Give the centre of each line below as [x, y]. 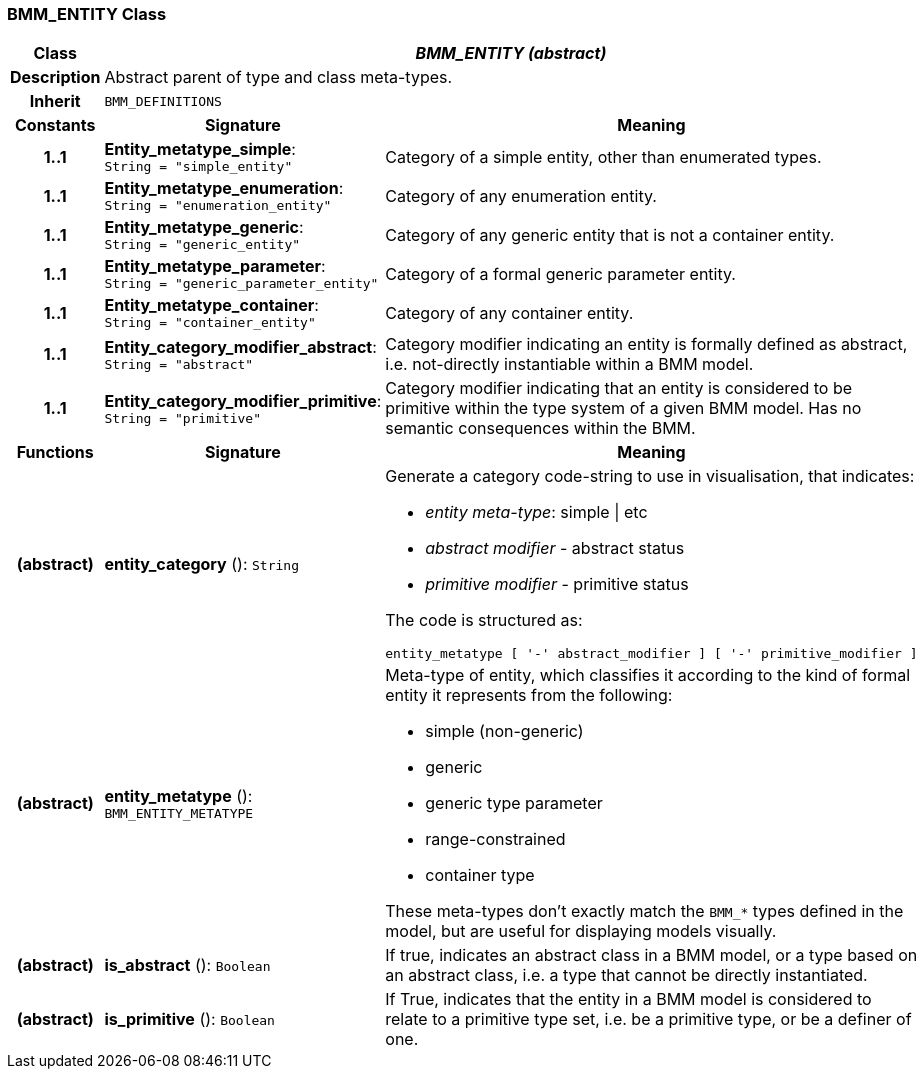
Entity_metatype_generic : [204, 227]
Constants [55, 125]
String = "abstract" [179, 364]
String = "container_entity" [210, 323]
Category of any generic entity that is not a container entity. [610, 234]
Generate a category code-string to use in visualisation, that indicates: [650, 476]
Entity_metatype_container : [211, 305]
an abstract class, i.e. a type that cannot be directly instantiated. [626, 975]
